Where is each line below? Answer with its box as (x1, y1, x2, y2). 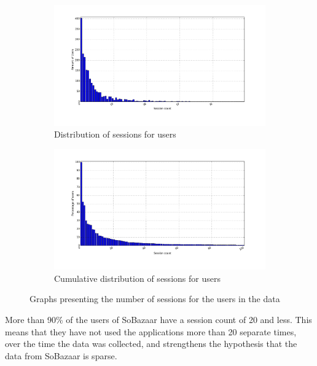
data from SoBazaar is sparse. (5, 349, 117, 362)
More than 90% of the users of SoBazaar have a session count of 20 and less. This (5, 313, 312, 325)
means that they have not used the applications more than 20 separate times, (5, 325, 297, 338)
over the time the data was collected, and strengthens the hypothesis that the (5, 337, 297, 350)
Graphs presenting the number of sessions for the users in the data (29, 292, 280, 305)
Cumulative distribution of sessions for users (54, 271, 221, 284)
